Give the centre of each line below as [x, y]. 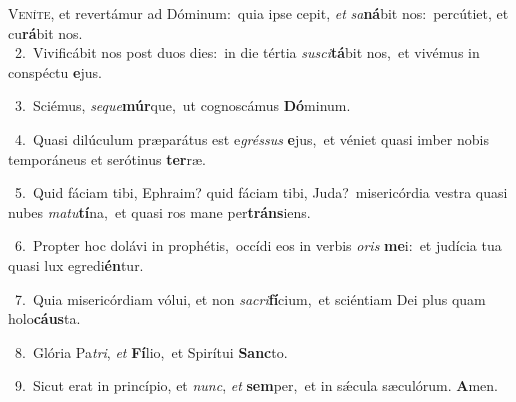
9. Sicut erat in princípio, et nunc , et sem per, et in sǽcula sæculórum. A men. [256, 385]
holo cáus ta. [44, 318]
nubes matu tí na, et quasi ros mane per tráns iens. [159, 211]
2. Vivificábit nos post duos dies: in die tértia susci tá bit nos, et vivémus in [247, 52]
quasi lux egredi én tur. [76, 264]
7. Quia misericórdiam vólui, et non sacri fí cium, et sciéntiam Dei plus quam [250, 298]
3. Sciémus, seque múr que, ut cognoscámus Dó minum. [182, 105]
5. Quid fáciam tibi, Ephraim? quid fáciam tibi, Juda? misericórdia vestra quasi [261, 192]
